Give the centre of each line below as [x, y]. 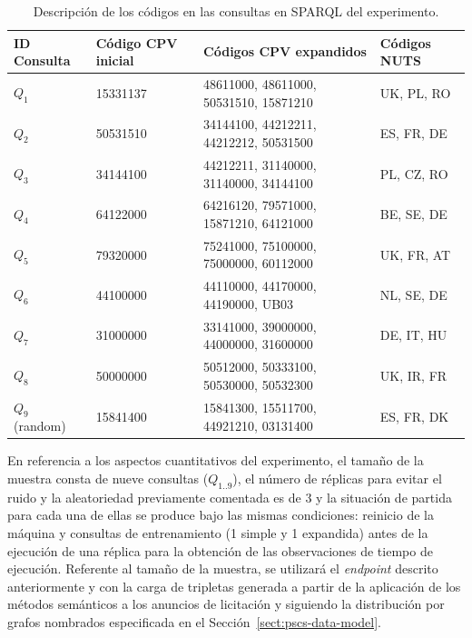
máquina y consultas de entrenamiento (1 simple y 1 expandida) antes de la [218, 533]
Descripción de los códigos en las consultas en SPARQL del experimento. [236, 11]
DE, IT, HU [413, 335]
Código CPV [137, 42]
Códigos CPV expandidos [285, 51]
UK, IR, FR [413, 375]
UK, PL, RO [415, 92]
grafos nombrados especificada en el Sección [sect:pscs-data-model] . [194, 621]
